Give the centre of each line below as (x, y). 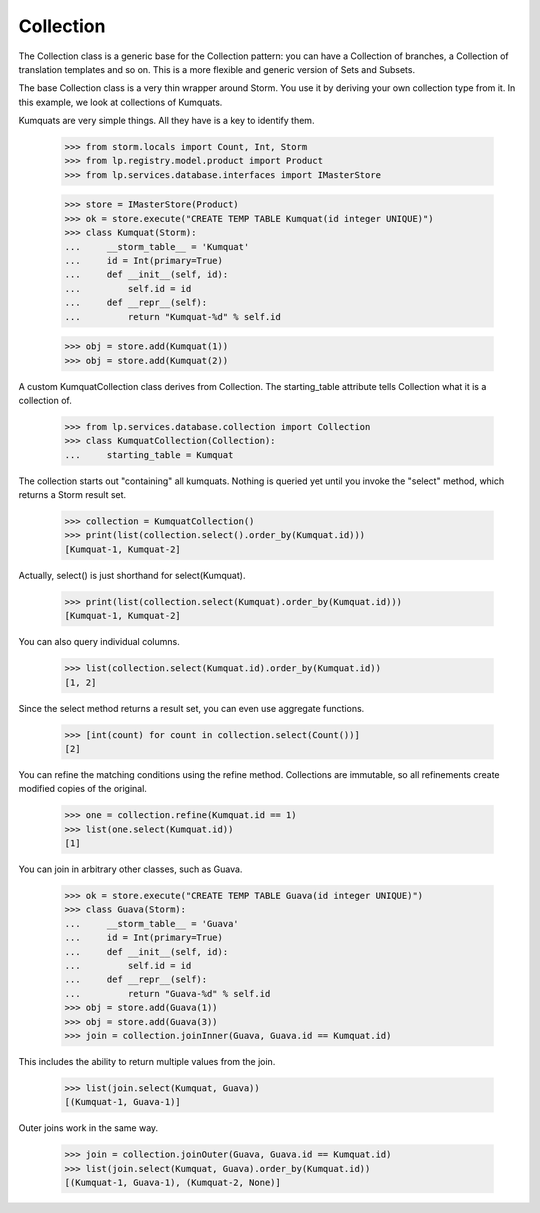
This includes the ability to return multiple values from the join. (147, 1061)
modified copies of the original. (82, 789)
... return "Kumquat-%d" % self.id (173, 316)
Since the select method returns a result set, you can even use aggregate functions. (191, 708)
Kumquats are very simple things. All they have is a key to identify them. (166, 121)
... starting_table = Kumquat (149, 454)
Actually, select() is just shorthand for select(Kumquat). (132, 575)
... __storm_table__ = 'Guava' (151, 923)
